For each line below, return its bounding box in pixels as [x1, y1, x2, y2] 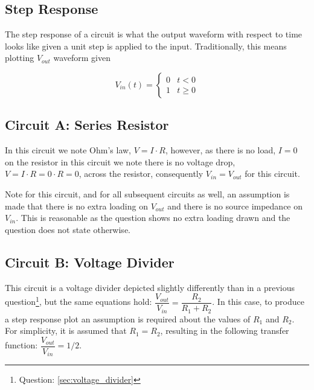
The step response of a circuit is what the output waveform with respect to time [5, 28, 303, 40]
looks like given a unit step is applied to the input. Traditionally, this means [5, 39, 287, 52]
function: [5, 339, 38, 351]
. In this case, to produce [212, 295, 304, 308]
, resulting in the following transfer [160, 324, 289, 337]
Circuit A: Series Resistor [5, 115, 169, 134]
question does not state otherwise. [5, 223, 130, 235]
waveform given [53, 51, 111, 64]
